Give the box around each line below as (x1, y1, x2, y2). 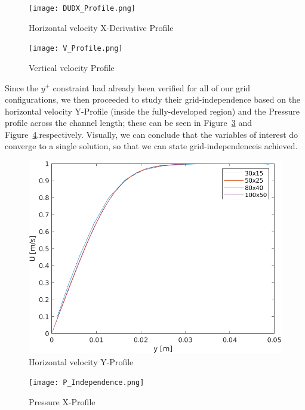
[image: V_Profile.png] (29, 44, 123, 53)
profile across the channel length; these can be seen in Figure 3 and (5, 116, 252, 129)
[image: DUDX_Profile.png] (29, 4, 135, 13)
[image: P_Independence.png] (29, 378, 144, 387)
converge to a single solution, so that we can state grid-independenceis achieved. (5, 140, 298, 152)
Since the (5, 81, 38, 94)
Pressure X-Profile (29, 395, 95, 408)
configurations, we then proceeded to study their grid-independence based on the (5, 93, 301, 106)
